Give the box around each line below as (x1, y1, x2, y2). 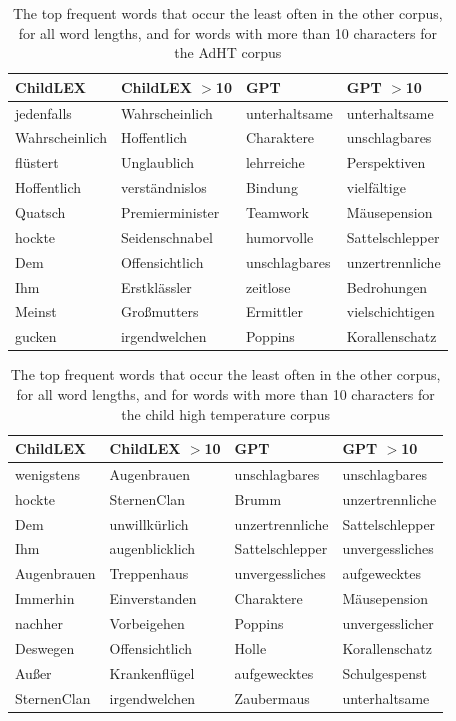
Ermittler (245, 301, 304, 322)
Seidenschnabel (120, 226, 213, 247)
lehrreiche (245, 152, 305, 173)
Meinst (15, 301, 57, 322)
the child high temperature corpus (121, 403, 330, 424)
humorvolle (245, 226, 314, 247)
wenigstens (15, 463, 81, 484)
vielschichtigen (346, 301, 435, 322)
